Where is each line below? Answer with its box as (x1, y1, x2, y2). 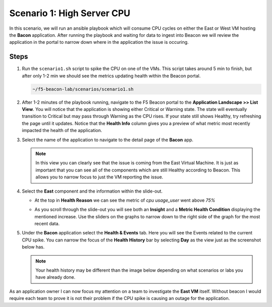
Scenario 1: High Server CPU (9, 8, 130, 19)
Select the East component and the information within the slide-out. (22, 188, 163, 194)
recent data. (34, 221, 60, 227)
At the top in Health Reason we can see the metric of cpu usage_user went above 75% (34, 197, 216, 203)
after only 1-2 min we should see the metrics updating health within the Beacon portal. (22, 73, 201, 79)
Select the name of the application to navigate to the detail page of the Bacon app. (22, 137, 193, 143)
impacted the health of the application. (22, 128, 103, 134)
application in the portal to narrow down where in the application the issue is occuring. (9, 39, 189, 45)
